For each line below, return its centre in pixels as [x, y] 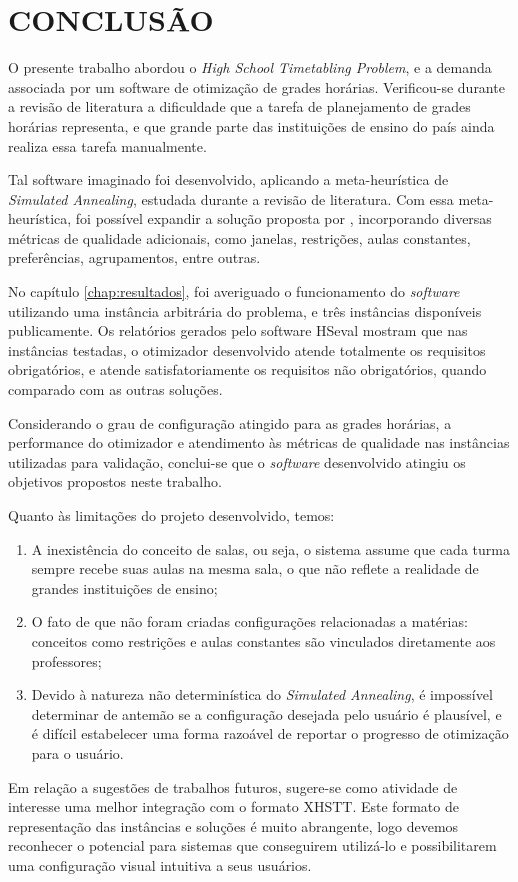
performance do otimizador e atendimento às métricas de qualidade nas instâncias [259, 442]
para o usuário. [77, 752]
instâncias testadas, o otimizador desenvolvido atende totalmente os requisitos [247, 349]
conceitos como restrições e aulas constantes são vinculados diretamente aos [263, 640]
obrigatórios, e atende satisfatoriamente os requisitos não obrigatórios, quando [247, 369]
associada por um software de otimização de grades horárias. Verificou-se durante [256, 86]
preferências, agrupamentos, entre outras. [134, 257]
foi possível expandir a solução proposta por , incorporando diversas [283, 218]
